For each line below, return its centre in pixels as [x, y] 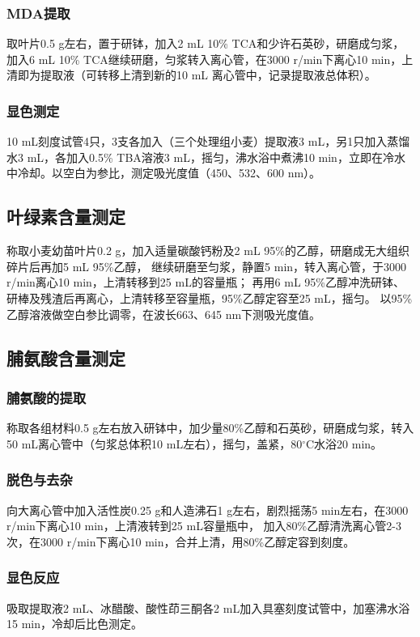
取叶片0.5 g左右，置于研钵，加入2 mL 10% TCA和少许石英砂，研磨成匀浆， [206, 43]
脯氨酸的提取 [47, 397]
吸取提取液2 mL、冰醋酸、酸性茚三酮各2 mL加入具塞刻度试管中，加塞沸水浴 [208, 607]
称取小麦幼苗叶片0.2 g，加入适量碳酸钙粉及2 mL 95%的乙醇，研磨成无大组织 [208, 251]
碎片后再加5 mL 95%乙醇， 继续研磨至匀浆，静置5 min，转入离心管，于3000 [207, 266]
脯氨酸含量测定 [66, 357]
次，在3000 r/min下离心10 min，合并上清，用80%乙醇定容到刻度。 [181, 541]
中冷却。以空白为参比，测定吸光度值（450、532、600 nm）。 [164, 173]
